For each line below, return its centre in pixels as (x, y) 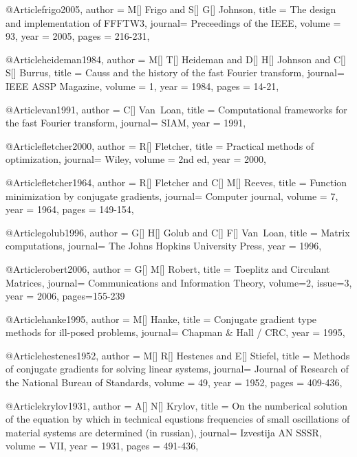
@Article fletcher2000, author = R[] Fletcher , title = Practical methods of (160, 145)
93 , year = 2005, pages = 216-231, (78, 36)
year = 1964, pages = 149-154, (70, 209)
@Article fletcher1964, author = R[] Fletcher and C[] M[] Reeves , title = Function (176, 182)
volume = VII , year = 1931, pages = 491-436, (102, 446)
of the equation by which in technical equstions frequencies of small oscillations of (178, 419)
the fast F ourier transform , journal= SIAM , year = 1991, (126, 123)
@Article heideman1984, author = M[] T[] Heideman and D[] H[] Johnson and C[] (176, 59)
